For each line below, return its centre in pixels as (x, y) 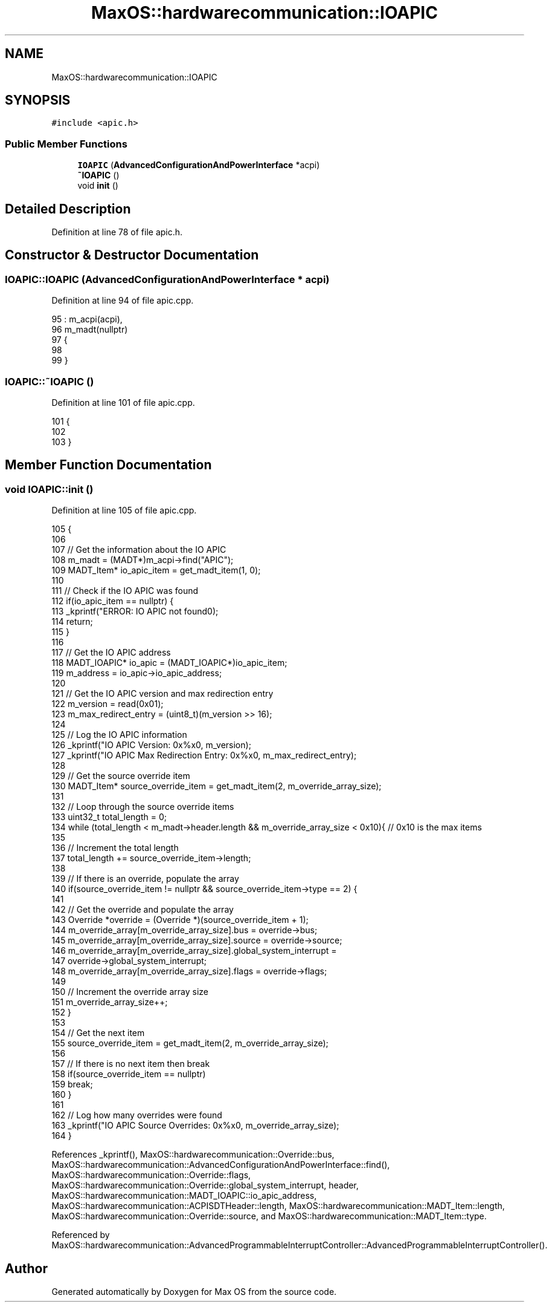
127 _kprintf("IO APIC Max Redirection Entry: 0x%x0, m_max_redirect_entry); (204, 755)
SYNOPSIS (38, 100)
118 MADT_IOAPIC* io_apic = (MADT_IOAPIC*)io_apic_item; (169, 663)
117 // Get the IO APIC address (111, 653)
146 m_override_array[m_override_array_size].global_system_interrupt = (194, 951)
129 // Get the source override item (121, 776)
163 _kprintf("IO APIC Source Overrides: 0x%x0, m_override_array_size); (195, 1126)
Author (26, 1268)
